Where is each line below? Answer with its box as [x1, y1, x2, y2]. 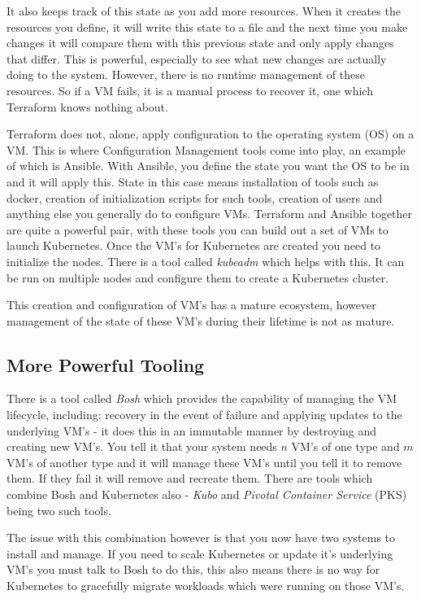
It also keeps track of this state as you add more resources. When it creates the [7, 2, 401, 19]
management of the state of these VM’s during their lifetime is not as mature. [7, 312, 395, 329]
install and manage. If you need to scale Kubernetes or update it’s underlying [7, 544, 393, 562]
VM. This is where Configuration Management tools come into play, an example [7, 141, 406, 158]
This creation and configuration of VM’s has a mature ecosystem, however [7, 296, 376, 313]
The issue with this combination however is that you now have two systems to [7, 529, 396, 546]
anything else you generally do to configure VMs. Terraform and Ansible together [7, 205, 413, 222]
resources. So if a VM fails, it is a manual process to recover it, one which [7, 81, 373, 98]
